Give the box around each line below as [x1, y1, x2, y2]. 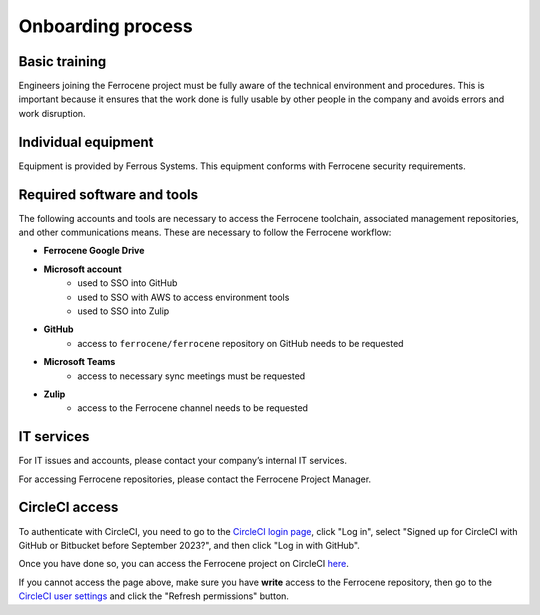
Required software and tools [18, 186, 199, 203]
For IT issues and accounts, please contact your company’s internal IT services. [18, 455, 347, 467]
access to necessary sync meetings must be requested [77, 370, 306, 382]
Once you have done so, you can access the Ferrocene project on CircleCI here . [18, 558, 349, 570]
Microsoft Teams [43, 356, 116, 368]
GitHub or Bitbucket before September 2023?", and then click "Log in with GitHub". [18, 539, 360, 551]
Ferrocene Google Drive [43, 245, 145, 257]
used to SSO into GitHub [77, 277, 178, 289]
